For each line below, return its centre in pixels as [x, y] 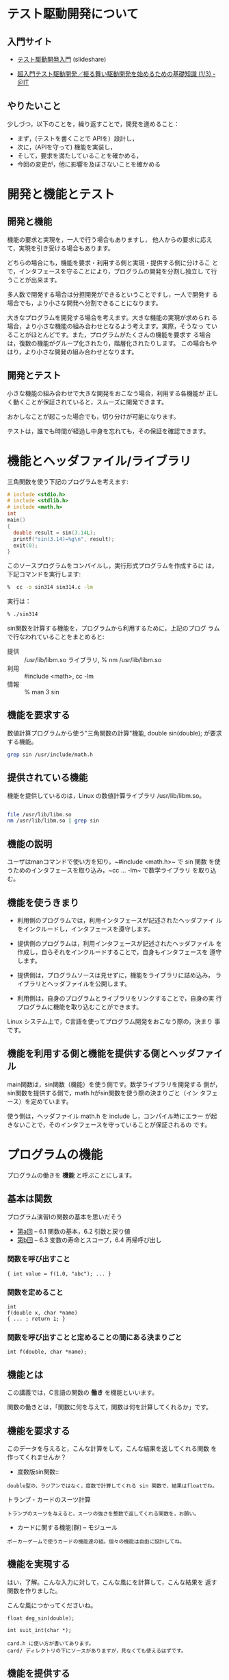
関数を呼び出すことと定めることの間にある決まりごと [95, 1337]
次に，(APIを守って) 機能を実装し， [66, 147]
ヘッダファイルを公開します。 [89, 984]
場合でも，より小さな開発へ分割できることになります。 [84, 303]
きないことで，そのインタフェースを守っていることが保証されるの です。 [109, 1124]
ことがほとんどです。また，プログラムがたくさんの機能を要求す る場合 [112, 334]
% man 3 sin [42, 692]
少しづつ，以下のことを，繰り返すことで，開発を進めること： [93, 123]
